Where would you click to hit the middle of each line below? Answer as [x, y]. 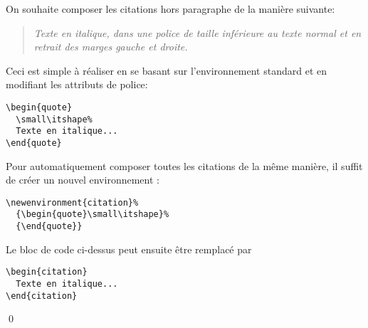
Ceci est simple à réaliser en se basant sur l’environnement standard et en [167, 70]
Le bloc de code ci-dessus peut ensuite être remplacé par [129, 249]
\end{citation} [42, 296]
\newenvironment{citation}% [72, 202]
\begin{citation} [47, 272]
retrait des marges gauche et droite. [111, 47]
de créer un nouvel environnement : [83, 180]
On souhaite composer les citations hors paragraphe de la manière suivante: [170, 9]
